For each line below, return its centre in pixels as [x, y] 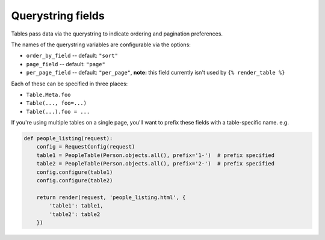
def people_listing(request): [68, 139]
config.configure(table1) [75, 172]
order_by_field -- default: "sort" [72, 56]
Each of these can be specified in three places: [70, 84]
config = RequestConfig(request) [86, 147]
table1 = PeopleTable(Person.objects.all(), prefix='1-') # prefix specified [156, 155]
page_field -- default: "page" [66, 64]
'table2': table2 [75, 214]
